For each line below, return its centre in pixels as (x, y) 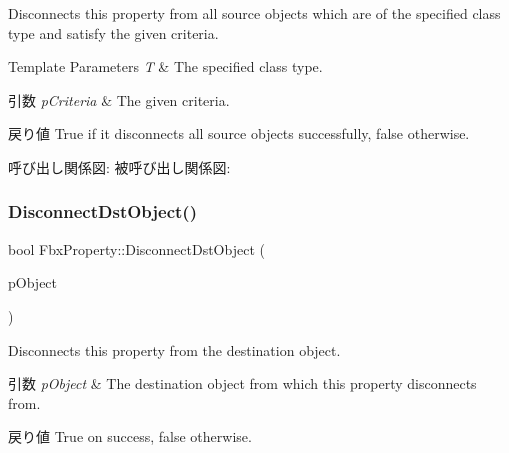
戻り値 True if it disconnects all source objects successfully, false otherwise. (239, 133)
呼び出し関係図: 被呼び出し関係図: (119, 166)
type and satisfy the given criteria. (113, 32)
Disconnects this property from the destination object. (174, 349)
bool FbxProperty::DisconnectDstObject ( (136, 248)
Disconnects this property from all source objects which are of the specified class (254, 13)
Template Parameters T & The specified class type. (165, 66)
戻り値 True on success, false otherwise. (130, 436)
